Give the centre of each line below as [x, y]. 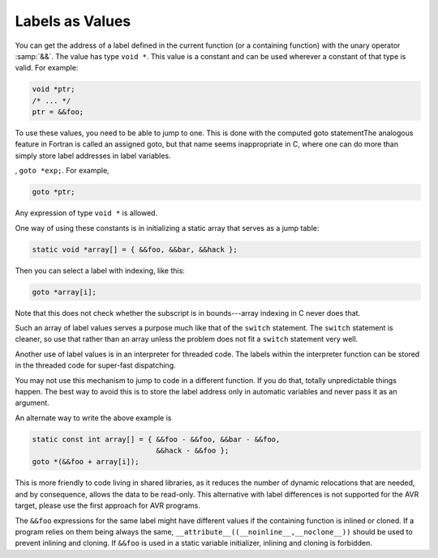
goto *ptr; [54, 192]
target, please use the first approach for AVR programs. [107, 505]
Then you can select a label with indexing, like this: [100, 270]
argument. [32, 403]
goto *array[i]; [64, 292]
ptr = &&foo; [58, 112]
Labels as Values [73, 21]
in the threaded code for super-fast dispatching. [95, 365]
